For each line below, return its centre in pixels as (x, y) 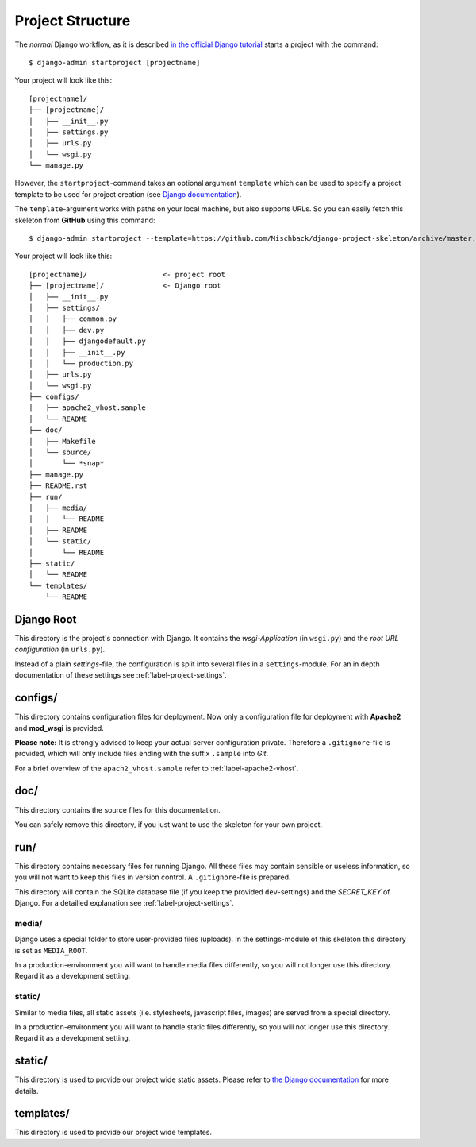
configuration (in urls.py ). (60, 649)
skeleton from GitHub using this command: (85, 220)
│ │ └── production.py (81, 363)
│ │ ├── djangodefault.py (88, 341)
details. (27, 1091)
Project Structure (73, 21)
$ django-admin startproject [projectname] (115, 62)
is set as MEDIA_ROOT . (51, 950)
